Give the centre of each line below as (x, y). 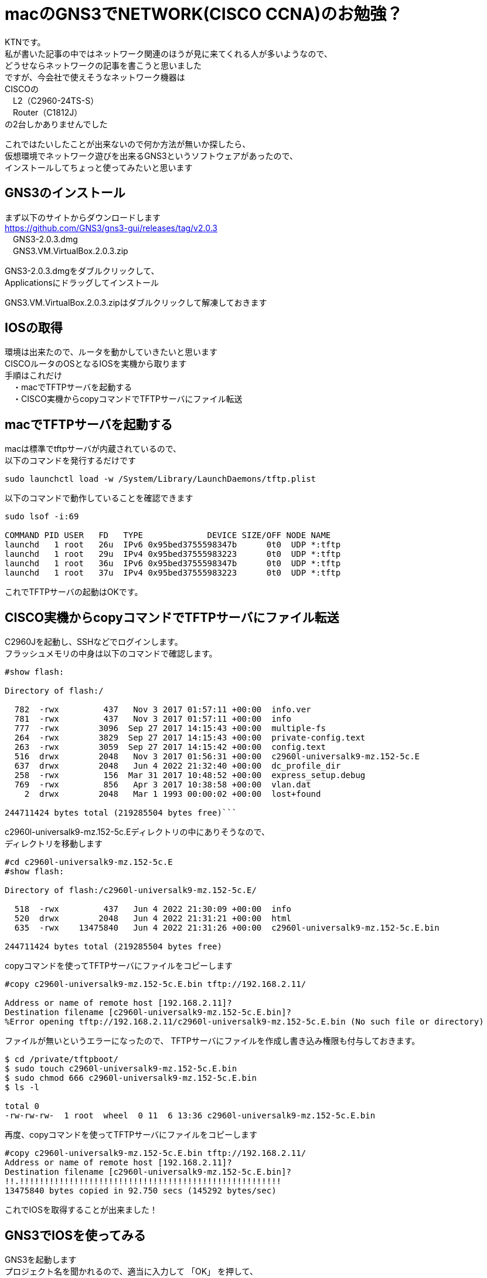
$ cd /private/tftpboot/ (62, 1059)
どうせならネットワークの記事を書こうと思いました (103, 65)
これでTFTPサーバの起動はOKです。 (74, 592)
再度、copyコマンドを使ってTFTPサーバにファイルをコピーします (131, 1135)
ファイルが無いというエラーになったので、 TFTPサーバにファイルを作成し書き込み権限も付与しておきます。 (212, 1041)
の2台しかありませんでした (56, 124)
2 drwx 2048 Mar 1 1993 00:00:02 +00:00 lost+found (173, 794)
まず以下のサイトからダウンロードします (83, 217)
